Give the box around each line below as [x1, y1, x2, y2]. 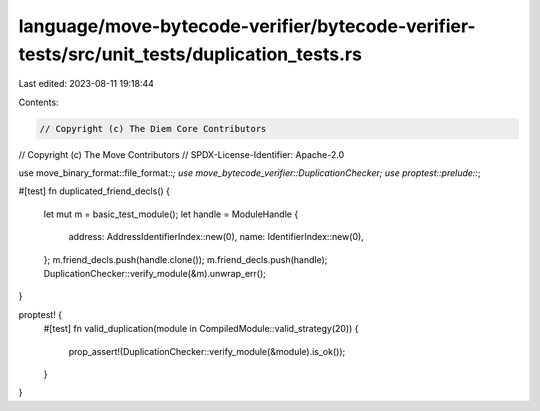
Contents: [18, 96, 59, 108]
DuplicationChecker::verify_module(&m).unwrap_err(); [43, 268, 267, 280]
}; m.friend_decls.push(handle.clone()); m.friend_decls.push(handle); [43, 253, 328, 265]
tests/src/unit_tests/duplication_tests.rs [18, 43, 362, 65]
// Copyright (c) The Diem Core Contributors [39, 123, 267, 134]
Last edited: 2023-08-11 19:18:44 [18, 78, 155, 90]
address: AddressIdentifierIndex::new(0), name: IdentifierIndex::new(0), [68, 231, 364, 243]
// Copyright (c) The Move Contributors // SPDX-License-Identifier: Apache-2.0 [18, 148, 345, 160]
